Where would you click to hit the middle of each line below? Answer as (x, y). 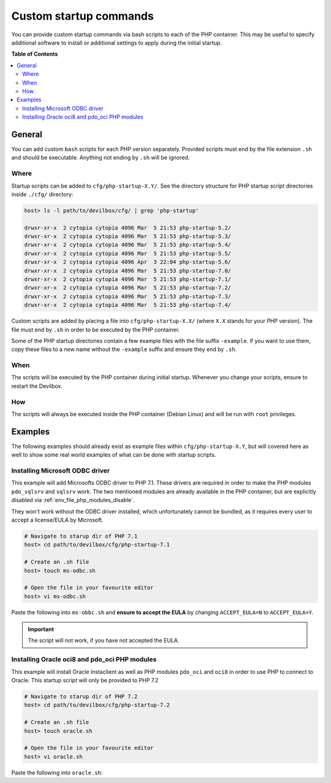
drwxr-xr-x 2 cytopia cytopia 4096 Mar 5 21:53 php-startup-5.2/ (128, 228)
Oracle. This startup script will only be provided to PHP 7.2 (85, 681)
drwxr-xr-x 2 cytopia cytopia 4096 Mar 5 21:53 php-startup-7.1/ (128, 279)
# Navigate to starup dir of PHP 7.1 (81, 536)
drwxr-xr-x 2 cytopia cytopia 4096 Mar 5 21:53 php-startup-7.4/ (128, 305)
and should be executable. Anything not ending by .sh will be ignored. (101, 158)
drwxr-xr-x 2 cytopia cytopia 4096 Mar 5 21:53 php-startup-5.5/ (128, 253)
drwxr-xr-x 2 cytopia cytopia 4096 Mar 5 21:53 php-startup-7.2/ (128, 288)
